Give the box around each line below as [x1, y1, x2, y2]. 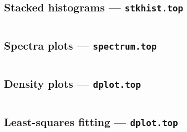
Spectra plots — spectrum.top [4, 38, 157, 53]
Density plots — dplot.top [4, 75, 141, 91]
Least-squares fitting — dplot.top [4, 114, 178, 129]
